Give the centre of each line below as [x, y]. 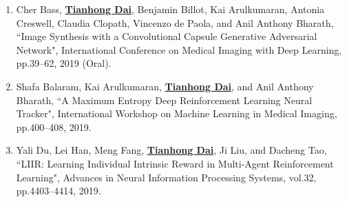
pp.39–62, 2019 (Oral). [64, 63]
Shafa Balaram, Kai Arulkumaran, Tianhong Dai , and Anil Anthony [165, 86]
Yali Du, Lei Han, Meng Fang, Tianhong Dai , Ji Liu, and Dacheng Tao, [171, 150]
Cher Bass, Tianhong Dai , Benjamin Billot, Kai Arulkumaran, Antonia [170, 9]
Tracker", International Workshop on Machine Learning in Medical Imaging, [177, 113]
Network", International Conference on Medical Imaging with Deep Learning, [179, 49]
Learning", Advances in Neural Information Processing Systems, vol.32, [166, 177]
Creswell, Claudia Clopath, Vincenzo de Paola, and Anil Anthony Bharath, [175, 22]
